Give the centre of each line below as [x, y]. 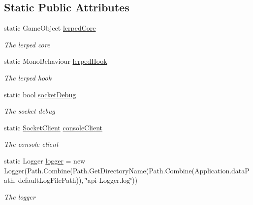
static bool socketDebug [40, 94]
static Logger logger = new [45, 160]
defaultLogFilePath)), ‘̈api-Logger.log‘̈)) [78, 180]
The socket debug [30, 111]
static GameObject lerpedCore [50, 28]
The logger [20, 196]
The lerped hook [28, 77]
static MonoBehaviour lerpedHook [56, 61]
